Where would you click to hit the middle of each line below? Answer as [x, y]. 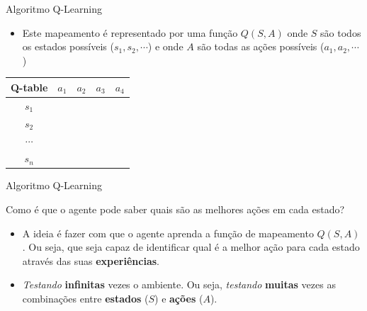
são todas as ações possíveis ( [261, 46]
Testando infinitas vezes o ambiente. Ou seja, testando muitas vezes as [179, 284]
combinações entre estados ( [85, 298]
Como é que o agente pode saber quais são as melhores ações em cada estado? [175, 209]
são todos [341, 32]
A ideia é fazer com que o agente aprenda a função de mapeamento [168, 233]
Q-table [29, 87]
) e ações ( [179, 298]
